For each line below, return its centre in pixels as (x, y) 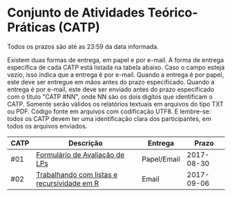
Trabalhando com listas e (77, 174)
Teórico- (173, 13)
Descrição (85, 143)
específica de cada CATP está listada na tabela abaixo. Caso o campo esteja (116, 67)
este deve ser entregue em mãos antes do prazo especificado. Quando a (111, 82)
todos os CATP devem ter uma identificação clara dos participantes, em (109, 118)
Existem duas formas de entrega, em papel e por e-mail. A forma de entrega (116, 59)
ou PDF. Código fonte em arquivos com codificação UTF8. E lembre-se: (109, 111)
